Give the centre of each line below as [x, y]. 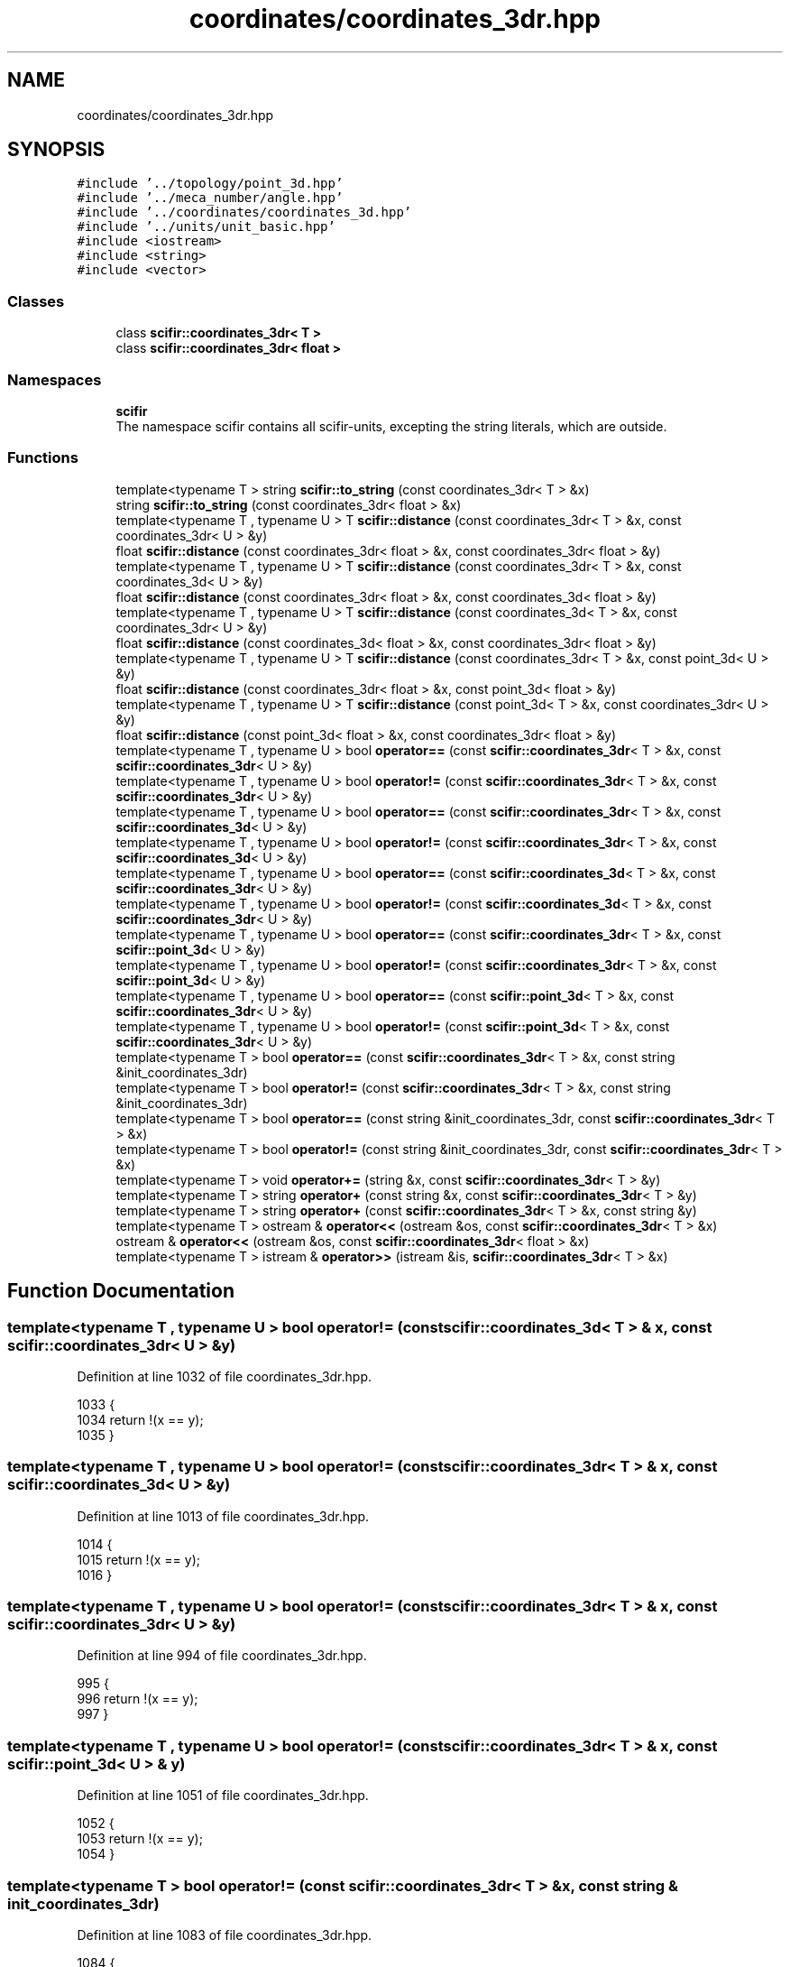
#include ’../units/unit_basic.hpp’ [206, 227]
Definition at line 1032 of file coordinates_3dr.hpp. [224, 1376]
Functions [43, 458]
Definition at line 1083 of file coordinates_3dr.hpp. [225, 1935]
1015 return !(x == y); [138, 1559]
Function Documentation [121, 1291]
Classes [36, 301]
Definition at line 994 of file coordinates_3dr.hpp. [222, 1656]
